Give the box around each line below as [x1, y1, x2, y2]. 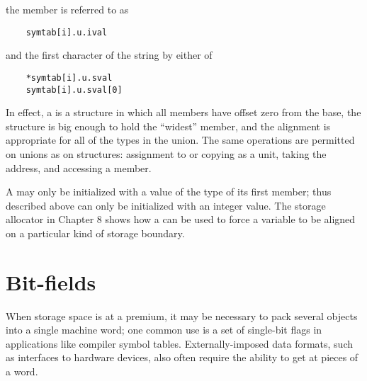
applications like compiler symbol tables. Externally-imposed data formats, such [6, 336, 354, 351]
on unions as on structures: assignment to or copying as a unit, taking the [6, 146, 327, 161]
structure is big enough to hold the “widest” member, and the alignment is [6, 118, 331, 133]
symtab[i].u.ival [26, 27, 108, 38]
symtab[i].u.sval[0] [26, 84, 123, 95]
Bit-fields [6, 267, 96, 296]
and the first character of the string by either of [6, 47, 213, 62]
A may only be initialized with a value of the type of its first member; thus [6, 184, 332, 199]
